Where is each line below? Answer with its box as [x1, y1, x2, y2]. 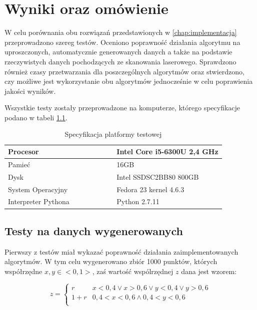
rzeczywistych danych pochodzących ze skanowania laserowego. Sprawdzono [4, 56, 236, 66]
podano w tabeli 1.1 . [4, 112, 67, 122]
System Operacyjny [8, 184, 68, 194]
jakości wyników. [4, 85, 56, 96]
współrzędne [4, 266, 42, 276]
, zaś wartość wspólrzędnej [92, 266, 173, 276]
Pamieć [8, 159, 30, 169]
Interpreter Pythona [8, 196, 69, 207]
